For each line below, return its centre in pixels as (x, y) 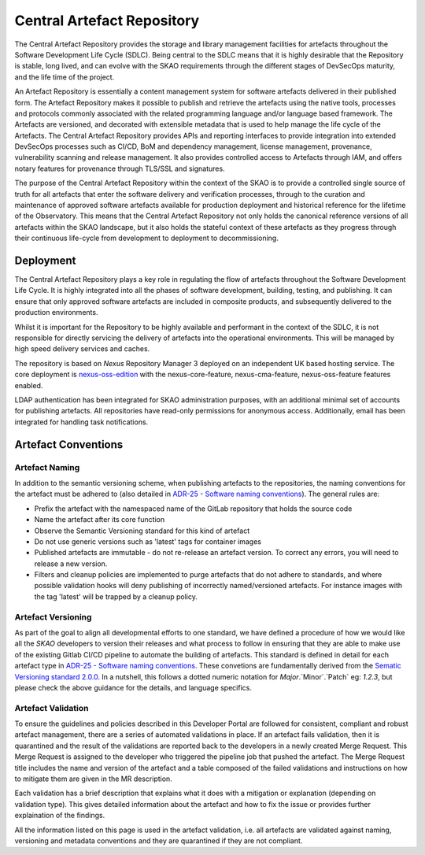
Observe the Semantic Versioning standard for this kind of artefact (142, 531)
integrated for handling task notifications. (81, 422)
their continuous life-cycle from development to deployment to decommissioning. (146, 238)
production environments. (56, 313)
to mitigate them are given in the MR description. (93, 779)
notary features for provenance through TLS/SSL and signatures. (120, 168)
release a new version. (71, 564)
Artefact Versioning (53, 616)
